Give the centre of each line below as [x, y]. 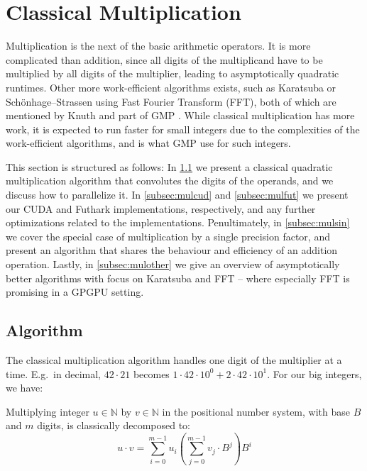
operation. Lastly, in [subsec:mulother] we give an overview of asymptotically [173, 264]
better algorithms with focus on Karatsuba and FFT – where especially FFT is [178, 278]
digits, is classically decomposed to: [114, 425]
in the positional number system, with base [256, 411]
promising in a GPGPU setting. [75, 292]
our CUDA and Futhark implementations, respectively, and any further [161, 208]
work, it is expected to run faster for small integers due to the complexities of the [183, 129]
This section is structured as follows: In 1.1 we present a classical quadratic [169, 166]
